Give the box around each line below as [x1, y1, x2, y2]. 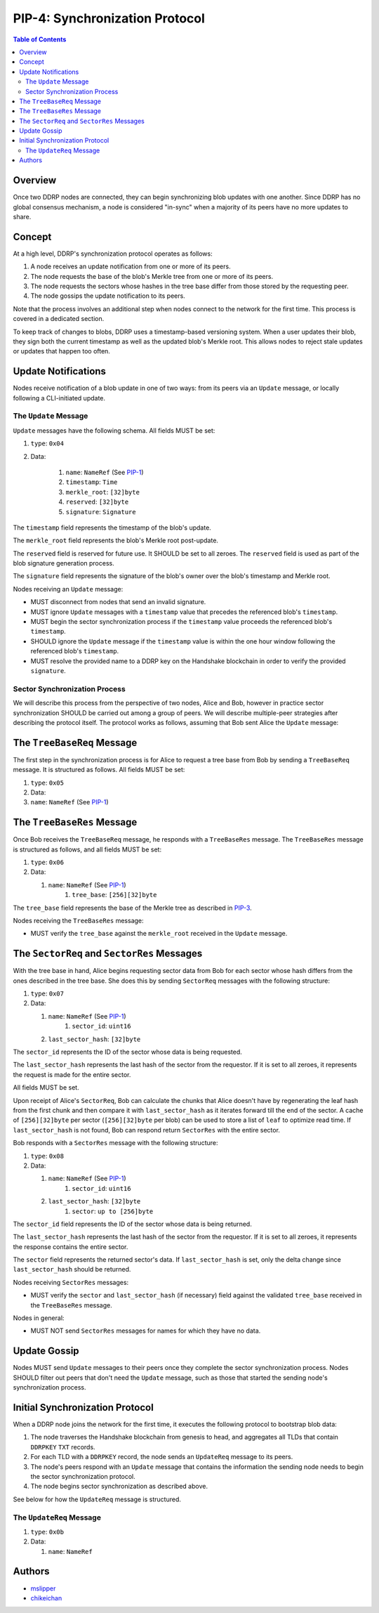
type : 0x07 [30, 989, 65, 998]
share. [13, 212, 32, 221]
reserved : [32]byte [65, 497, 129, 506]
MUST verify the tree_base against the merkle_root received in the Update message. [30, 929, 288, 938]
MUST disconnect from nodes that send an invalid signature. [30, 598, 206, 606]
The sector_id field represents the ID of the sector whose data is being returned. [13, 1220, 252, 1228]
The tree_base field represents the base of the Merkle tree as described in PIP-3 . [13, 903, 252, 912]
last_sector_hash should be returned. [13, 1265, 131, 1274]
